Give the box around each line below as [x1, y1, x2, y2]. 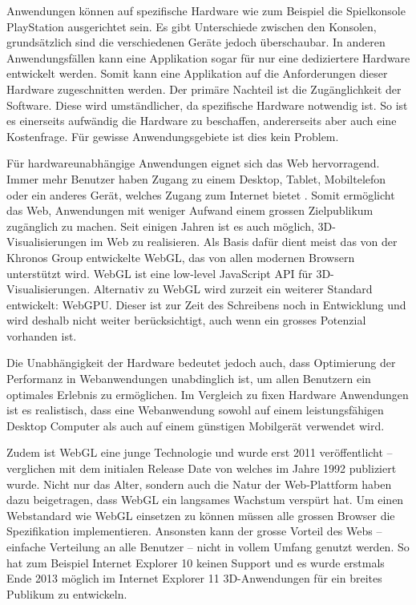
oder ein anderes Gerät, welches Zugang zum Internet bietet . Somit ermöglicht [6, 186, 395, 203]
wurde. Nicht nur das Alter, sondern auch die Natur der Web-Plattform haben [6, 475, 392, 492]
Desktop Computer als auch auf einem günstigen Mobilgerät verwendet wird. [6, 417, 385, 434]
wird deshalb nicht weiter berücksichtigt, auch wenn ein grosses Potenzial [6, 312, 366, 329]
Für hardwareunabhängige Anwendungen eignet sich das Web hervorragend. [6, 155, 380, 171]
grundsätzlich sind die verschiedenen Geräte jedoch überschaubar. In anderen [6, 34, 386, 50]
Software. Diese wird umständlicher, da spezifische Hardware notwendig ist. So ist [6, 96, 408, 113]
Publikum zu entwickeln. [6, 585, 127, 602]
